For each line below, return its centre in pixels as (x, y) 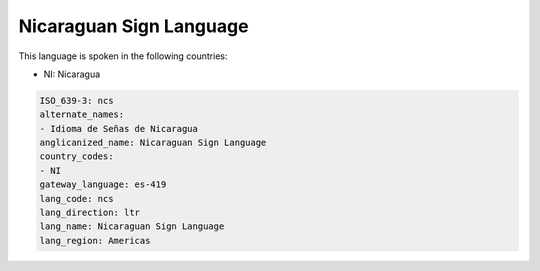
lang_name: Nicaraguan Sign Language (132, 226)
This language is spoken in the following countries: (123, 56)
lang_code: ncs (76, 198)
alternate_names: (82, 114)
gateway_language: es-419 (103, 184)
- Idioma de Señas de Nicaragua (119, 128)
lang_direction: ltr (89, 213)
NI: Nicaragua (72, 74)
